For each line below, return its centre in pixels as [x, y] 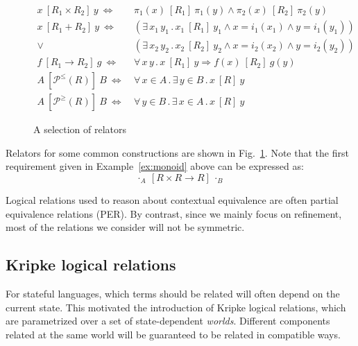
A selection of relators [80, 129]
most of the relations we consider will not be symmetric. [125, 227]
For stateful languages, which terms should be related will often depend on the [173, 293]
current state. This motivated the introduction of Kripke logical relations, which [176, 307]
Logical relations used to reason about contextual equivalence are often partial [172, 199]
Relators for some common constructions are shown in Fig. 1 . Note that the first [177, 152]
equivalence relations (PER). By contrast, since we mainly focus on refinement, [174, 213]
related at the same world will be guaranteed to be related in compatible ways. [173, 334]
